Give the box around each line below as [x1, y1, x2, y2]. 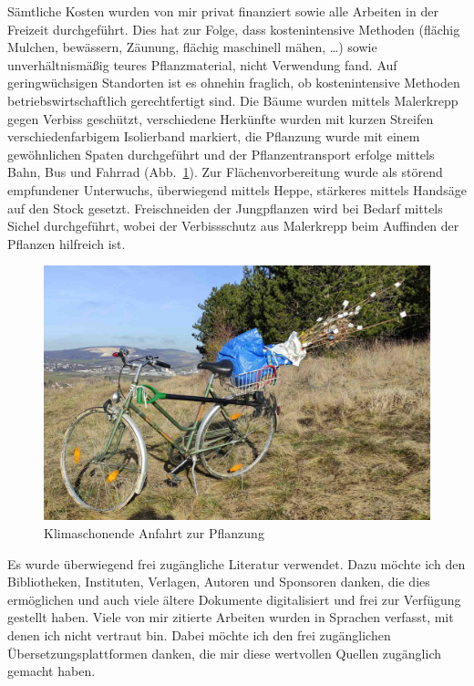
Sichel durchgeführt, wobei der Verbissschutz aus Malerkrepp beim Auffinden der [7, 216, 459, 235]
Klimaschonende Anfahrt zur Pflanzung [44, 523, 264, 542]
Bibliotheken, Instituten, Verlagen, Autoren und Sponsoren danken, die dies [7, 572, 430, 591]
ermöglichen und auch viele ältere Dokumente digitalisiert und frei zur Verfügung [7, 589, 461, 608]
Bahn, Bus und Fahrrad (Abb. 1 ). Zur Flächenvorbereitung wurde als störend [7, 162, 443, 182]
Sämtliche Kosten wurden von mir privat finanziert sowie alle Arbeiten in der [7, 2, 438, 20]
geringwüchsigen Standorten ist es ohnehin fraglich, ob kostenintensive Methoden [7, 73, 460, 92]
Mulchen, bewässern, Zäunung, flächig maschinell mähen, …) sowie [7, 37, 377, 57]
